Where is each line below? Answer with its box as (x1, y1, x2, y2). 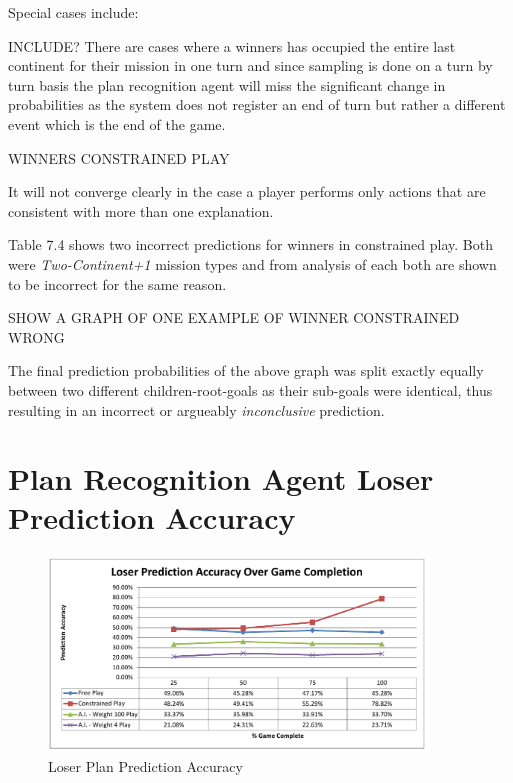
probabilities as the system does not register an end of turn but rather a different (8, 94, 506, 115)
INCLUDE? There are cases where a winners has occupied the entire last (8, 35, 456, 56)
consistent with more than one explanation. (8, 200, 274, 221)
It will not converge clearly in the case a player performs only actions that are (8, 181, 486, 202)
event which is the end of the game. (8, 113, 226, 134)
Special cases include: (8, 2, 139, 22)
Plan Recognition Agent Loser (8, 458, 434, 499)
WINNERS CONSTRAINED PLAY (8, 147, 230, 168)
